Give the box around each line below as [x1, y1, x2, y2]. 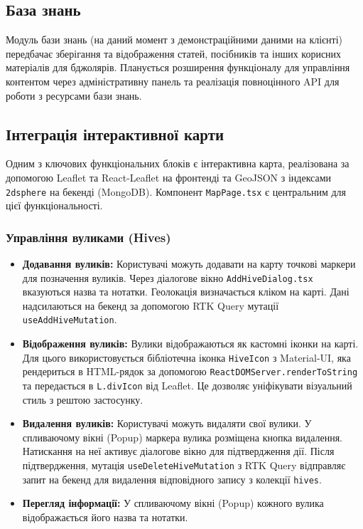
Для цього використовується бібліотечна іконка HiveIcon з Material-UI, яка [22, 350, 351, 365]
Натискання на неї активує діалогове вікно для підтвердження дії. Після [22, 444, 335, 459]
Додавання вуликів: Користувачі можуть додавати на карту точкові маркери [22, 256, 356, 271]
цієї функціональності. [6, 198, 103, 213]
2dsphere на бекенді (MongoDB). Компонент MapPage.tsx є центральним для [6, 184, 347, 199]
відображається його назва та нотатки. [22, 509, 188, 524]
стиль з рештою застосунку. [22, 392, 143, 407]
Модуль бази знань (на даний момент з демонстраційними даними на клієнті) [6, 32, 343, 47]
